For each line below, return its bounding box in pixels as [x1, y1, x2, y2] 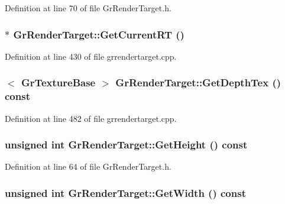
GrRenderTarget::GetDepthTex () [115, 75, 281, 90]
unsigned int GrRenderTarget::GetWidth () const [5, 185, 246, 200]
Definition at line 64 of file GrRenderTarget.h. [5, 160, 171, 173]
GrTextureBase [21, 75, 96, 90]
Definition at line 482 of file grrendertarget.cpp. [5, 112, 177, 124]
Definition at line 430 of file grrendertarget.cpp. [5, 50, 177, 62]
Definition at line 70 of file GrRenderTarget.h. [5, 2, 171, 14]
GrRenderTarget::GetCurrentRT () [13, 27, 184, 41]
